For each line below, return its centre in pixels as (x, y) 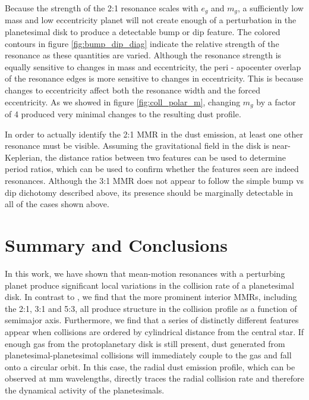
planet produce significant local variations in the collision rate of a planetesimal (149, 285)
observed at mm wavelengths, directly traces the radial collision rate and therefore (154, 378)
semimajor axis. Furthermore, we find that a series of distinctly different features (152, 320)
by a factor (276, 101)
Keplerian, (24, 157)
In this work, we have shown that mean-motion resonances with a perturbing (145, 273)
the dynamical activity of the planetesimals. (85, 390)
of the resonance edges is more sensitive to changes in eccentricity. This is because (154, 78)
